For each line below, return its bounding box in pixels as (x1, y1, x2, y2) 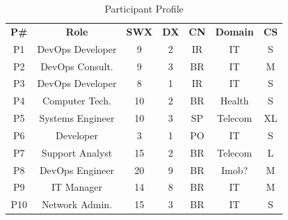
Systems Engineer (39, 111, 115, 125)
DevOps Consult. (40, 58, 113, 73)
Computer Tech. (42, 93, 111, 108)
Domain (215, 24, 254, 38)
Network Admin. (41, 197, 113, 212)
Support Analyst (41, 145, 113, 159)
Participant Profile (104, 1, 184, 15)
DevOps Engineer (39, 162, 114, 177)
